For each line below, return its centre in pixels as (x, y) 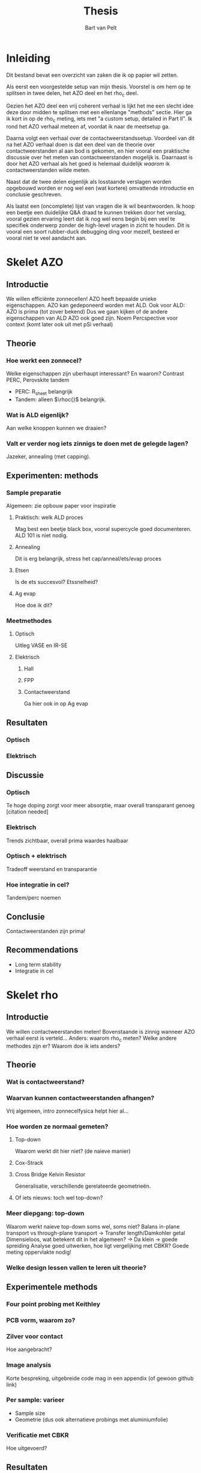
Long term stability (38, 964)
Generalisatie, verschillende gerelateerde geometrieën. (83, 1186)
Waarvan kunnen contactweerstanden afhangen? (80, 1098)
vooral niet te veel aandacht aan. (46, 238)
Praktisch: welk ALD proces (49, 517)
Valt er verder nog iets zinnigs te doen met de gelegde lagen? (97, 443)
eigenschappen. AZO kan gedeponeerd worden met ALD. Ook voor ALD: (96, 305)
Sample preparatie (34, 493)
